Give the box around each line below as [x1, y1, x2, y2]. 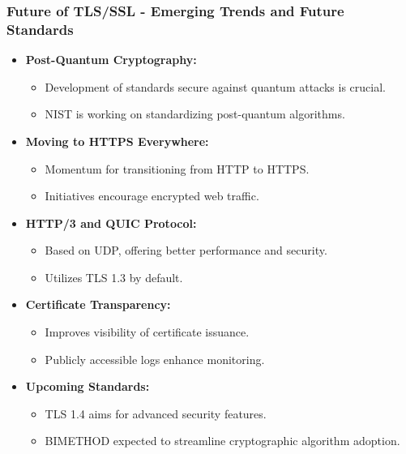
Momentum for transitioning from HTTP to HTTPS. [45, 160, 310, 177]
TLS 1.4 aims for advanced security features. [45, 405, 267, 422]
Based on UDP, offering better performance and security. [45, 242, 327, 259]
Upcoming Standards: [25, 378, 150, 395]
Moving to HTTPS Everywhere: [25, 132, 209, 149]
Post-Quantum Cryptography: [25, 51, 197, 68]
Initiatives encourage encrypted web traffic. [45, 187, 259, 204]
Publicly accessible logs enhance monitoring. [45, 350, 265, 367]
